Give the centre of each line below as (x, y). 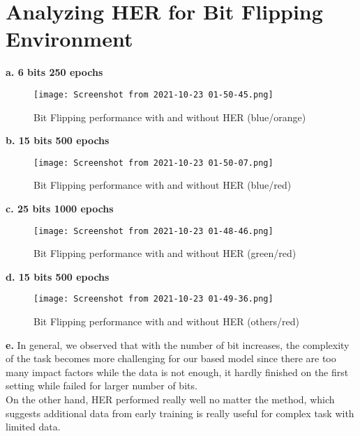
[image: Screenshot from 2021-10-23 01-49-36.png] (153, 299)
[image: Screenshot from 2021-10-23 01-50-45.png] (153, 94)
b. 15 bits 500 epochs (58, 140)
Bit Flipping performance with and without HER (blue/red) (163, 185)
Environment (69, 39)
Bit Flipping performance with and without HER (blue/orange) (170, 117)
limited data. (33, 427)
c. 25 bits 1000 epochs (60, 208)
